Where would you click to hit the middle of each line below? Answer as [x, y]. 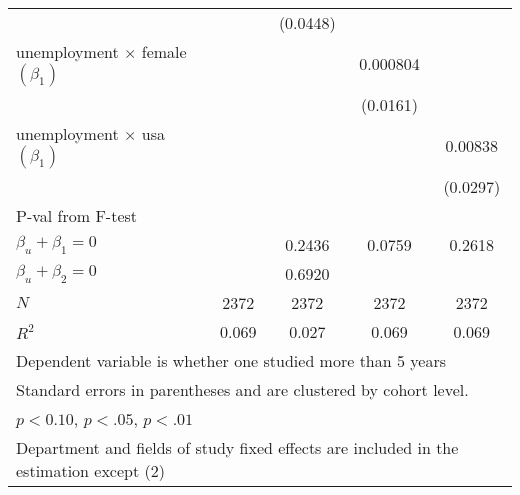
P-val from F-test [77, 215]
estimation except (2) [90, 470]
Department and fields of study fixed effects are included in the [237, 447]
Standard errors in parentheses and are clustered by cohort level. [242, 389]
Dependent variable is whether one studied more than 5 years [231, 360]
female [164, 51]
